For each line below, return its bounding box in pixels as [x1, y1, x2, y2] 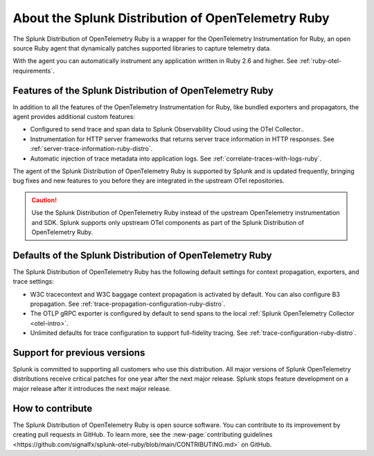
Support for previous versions [12, 347, 145, 358]
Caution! [31, 196, 57, 204]
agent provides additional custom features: [12, 113, 135, 121]
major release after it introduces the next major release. [12, 384, 171, 392]
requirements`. [12, 66, 55, 75]
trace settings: [12, 277, 55, 286]
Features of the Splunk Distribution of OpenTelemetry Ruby [12, 84, 274, 96]
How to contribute [12, 402, 93, 414]
